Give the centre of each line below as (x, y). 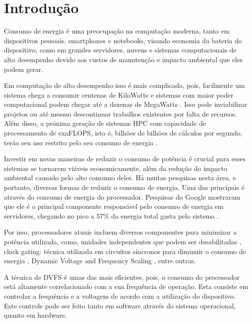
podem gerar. (24, 69)
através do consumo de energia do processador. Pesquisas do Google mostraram (122, 196)
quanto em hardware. (35, 315)
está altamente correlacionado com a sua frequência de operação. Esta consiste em (126, 286)
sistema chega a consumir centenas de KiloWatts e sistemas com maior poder (119, 94)
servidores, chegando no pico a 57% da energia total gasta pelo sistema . (111, 215)
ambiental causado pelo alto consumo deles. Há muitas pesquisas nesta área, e (120, 178)
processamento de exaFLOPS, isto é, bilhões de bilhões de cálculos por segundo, (123, 133)
